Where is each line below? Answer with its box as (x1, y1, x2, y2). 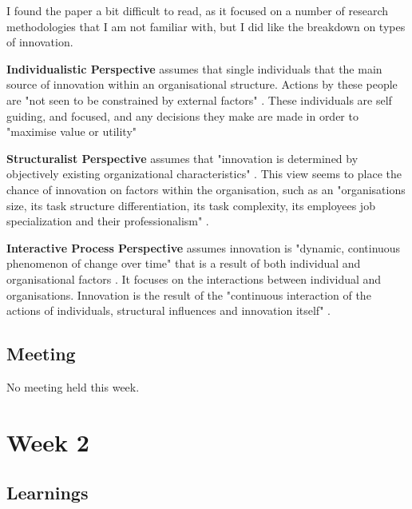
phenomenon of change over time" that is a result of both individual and (6, 255, 361, 272)
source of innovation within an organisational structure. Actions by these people (6, 76, 398, 93)
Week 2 (6, 425, 89, 458)
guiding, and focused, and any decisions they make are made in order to (6, 107, 359, 124)
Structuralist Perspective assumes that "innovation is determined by (6, 149, 359, 166)
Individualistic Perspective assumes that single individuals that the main (6, 60, 382, 77)
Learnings (6, 480, 89, 505)
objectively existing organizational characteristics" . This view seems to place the (6, 165, 402, 182)
